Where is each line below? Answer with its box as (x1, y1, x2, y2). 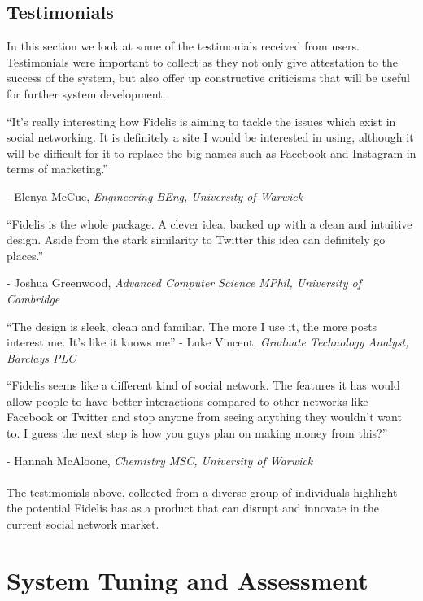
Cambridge (7, 290, 60, 307)
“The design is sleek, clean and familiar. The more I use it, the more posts (7, 317, 377, 334)
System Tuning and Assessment (7, 563, 368, 596)
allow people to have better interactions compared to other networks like (7, 392, 368, 409)
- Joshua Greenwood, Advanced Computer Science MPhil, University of (7, 274, 362, 291)
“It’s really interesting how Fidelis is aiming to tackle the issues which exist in (7, 112, 396, 129)
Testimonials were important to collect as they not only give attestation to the (7, 53, 399, 70)
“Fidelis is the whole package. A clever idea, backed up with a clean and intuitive (7, 215, 412, 232)
